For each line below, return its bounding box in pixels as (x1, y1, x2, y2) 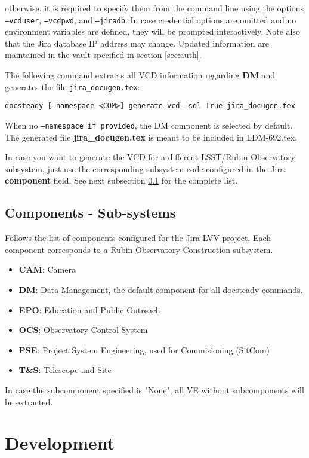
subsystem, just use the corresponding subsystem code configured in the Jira (5, 162, 285, 175)
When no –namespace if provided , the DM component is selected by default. (5, 118, 293, 131)
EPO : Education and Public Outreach (18, 303, 160, 316)
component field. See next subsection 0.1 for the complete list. (5, 174, 238, 187)
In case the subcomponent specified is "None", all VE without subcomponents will (5, 383, 304, 396)
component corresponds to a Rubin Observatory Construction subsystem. (5, 243, 273, 255)
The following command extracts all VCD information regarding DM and (5, 69, 276, 81)
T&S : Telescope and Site (18, 364, 112, 376)
